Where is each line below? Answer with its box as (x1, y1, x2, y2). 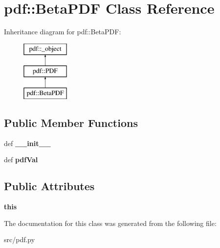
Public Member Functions (4, 115, 138, 130)
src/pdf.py (4, 234, 35, 245)
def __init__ (4, 138, 51, 148)
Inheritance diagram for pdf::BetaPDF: (4, 26, 121, 37)
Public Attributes (4, 178, 95, 194)
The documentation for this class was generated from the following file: (4, 218, 217, 228)
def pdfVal (4, 154, 38, 165)
